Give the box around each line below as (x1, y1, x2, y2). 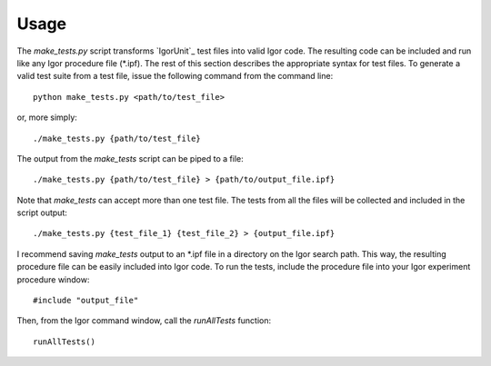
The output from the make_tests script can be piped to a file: (16, 153, 245, 163)
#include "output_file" (33, 295, 139, 306)
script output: (16, 207, 67, 218)
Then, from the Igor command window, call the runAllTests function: (16, 315, 272, 326)
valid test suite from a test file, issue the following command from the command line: (16, 71, 334, 82)
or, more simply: (16, 112, 77, 123)
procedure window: (16, 273, 90, 285)
